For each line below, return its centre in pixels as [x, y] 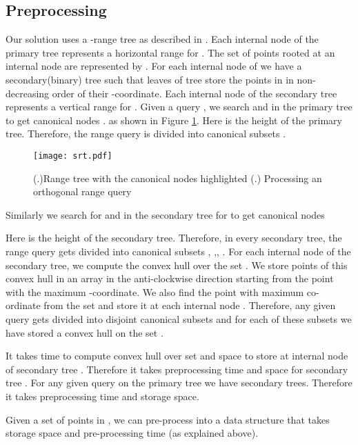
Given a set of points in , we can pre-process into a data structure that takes [168, 419]
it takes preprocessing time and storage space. [102, 396]
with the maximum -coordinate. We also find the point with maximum [155, 291]
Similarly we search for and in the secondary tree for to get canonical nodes [165, 214]
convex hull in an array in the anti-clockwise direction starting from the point [170, 278]
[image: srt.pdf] [73, 156]
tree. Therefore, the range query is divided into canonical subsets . [146, 133]
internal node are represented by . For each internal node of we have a [154, 66]
